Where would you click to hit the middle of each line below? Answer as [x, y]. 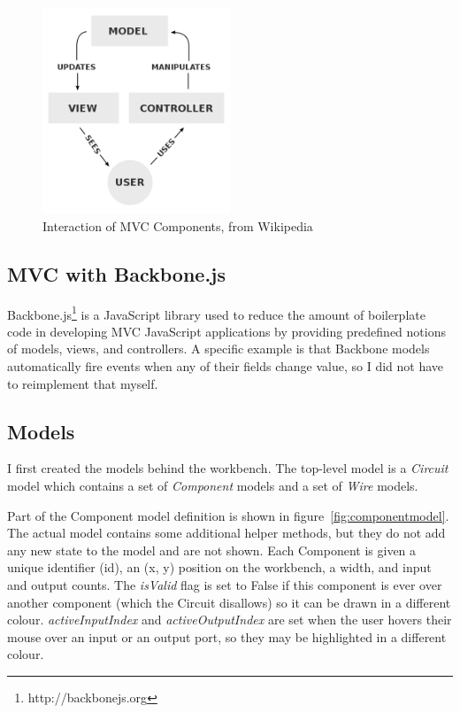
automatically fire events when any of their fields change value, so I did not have [226, 366]
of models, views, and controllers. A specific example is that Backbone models [218, 349]
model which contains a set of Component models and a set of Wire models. [213, 485]
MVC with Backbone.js [116, 273]
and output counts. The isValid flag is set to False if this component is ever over [225, 584]
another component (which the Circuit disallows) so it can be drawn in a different [229, 602]
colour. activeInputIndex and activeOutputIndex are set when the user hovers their [230, 620]
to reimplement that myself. [83, 383]
